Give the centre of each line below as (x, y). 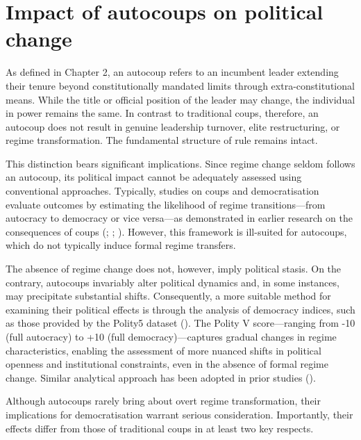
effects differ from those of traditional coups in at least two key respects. (160, 428)
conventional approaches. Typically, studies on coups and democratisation (162, 191)
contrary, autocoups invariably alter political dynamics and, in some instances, (173, 282)
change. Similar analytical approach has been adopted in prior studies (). (161, 377)
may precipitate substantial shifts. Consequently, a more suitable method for (168, 296)
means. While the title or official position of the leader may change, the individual (180, 99)
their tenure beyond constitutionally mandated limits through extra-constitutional (180, 85)
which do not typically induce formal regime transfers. (121, 245)
